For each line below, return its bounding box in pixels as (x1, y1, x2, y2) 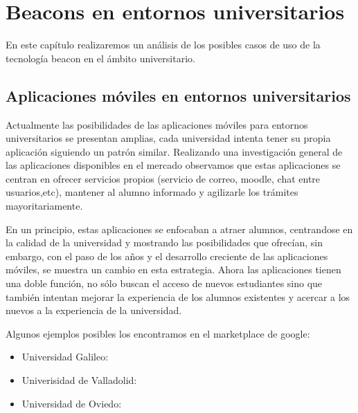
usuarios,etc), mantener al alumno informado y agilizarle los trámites (6, 185, 298, 199)
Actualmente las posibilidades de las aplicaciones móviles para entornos (6, 117, 308, 131)
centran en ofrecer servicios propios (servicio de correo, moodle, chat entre (6, 171, 321, 185)
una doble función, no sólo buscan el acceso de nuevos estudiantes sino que (6, 276, 323, 291)
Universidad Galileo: (21, 349, 109, 364)
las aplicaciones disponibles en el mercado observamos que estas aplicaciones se (6, 158, 341, 172)
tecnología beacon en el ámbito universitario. (6, 51, 195, 65)
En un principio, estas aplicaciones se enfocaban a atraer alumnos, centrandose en (6, 221, 353, 236)
